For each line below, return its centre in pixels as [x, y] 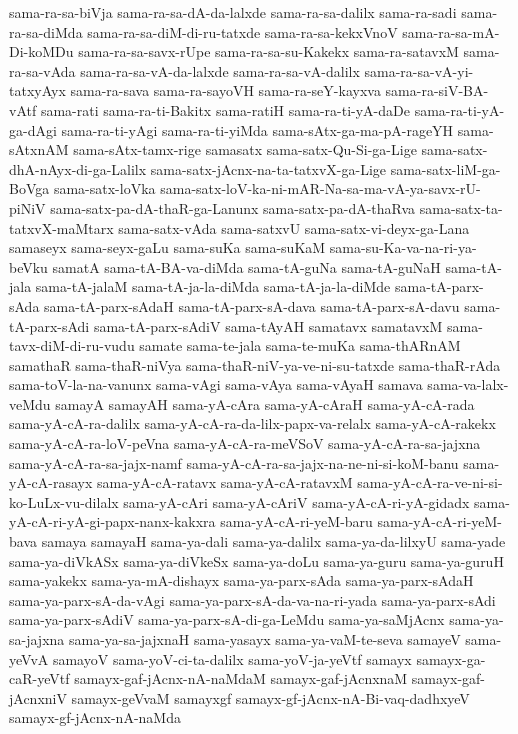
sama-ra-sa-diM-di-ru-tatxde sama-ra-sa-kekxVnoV [242, 31]
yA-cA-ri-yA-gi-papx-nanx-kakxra [112, 521]
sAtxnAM [39, 149]
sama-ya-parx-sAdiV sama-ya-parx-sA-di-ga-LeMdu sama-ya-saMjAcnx [227, 619]
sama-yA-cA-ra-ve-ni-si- [430, 482]
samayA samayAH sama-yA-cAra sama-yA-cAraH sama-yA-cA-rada [265, 403]
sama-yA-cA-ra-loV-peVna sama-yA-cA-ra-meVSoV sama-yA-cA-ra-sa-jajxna [245, 443]
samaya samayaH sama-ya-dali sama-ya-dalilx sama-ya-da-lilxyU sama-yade [273, 541]
